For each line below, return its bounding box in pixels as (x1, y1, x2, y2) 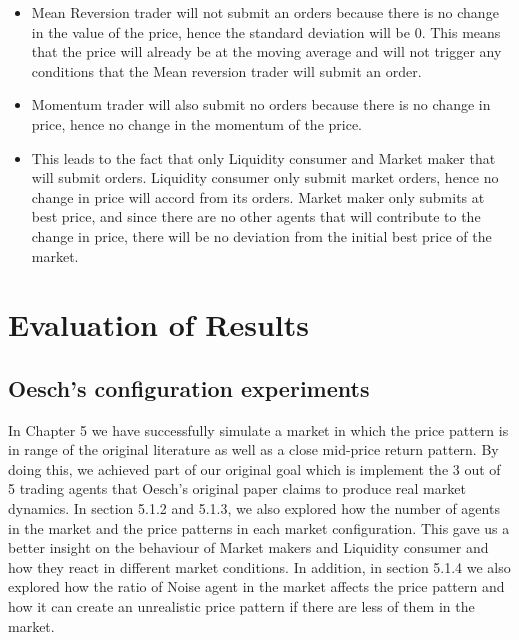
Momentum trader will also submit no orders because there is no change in (31, 94, 491, 115)
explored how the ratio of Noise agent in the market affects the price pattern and (8, 576, 505, 597)
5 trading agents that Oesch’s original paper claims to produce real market (8, 478, 466, 499)
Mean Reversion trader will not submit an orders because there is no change (31, 2, 499, 22)
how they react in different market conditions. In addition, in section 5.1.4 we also (8, 556, 511, 577)
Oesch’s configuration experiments (8, 372, 370, 403)
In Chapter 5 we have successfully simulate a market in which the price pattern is (8, 419, 509, 440)
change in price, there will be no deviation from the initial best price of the (31, 225, 492, 246)
